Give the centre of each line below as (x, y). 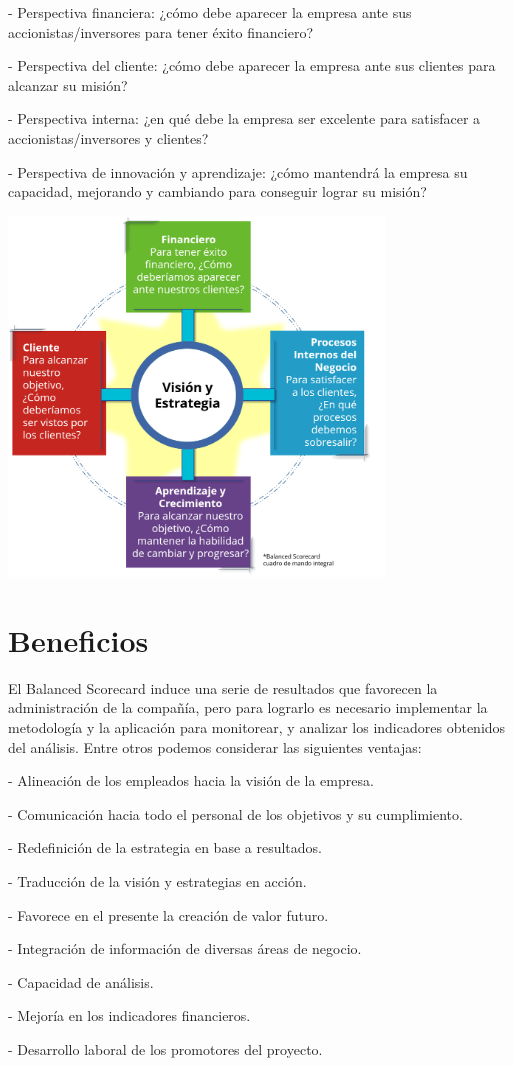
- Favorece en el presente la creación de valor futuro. (168, 914)
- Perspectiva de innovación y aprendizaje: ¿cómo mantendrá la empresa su (238, 171)
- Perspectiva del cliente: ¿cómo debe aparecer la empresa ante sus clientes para (252, 65)
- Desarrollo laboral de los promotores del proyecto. (165, 1048)
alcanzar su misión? (68, 84)
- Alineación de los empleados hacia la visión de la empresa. (191, 780)
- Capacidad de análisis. (81, 981)
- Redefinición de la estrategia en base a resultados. (165, 847)
